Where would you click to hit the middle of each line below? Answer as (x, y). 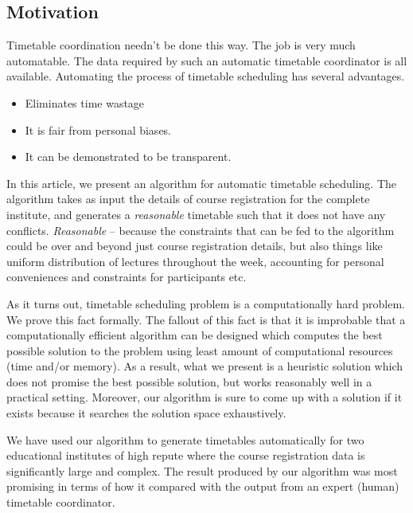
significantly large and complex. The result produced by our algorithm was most (202, 470)
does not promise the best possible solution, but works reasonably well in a (189, 381)
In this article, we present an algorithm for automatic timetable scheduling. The (201, 183)
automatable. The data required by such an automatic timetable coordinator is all (207, 60)
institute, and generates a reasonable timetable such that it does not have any (196, 214)
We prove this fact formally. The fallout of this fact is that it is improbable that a (206, 319)
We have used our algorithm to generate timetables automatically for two (185, 439)
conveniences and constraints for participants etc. (127, 277)
